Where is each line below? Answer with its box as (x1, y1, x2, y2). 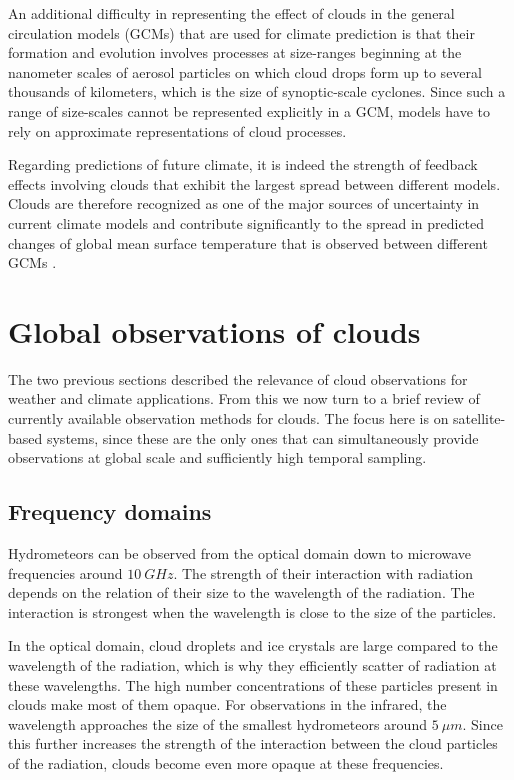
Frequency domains (8, 496, 212, 527)
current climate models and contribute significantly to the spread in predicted (8, 212, 485, 233)
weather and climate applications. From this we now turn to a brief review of (8, 388, 480, 409)
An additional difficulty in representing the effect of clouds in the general (8, 3, 455, 23)
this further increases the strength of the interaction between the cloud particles (8, 733, 498, 754)
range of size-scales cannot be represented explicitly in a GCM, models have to (8, 100, 490, 121)
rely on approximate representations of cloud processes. (8, 120, 347, 141)
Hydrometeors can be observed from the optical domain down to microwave (8, 543, 472, 564)
